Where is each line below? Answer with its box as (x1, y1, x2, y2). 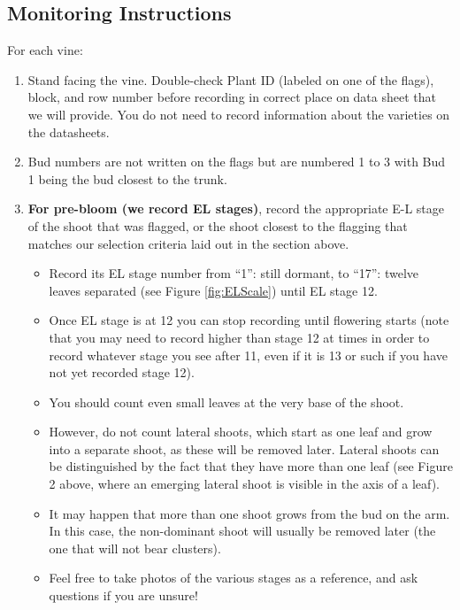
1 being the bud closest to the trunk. (27, 169, 227, 188)
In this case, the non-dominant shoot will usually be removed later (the (49, 521, 436, 540)
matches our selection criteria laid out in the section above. (27, 234, 349, 252)
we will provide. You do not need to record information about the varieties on (27, 104, 450, 123)
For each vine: (7, 41, 83, 59)
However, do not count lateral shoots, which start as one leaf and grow (49, 422, 433, 441)
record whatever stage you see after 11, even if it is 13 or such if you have (49, 345, 448, 364)
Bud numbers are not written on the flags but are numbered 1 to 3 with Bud (27, 152, 446, 171)
